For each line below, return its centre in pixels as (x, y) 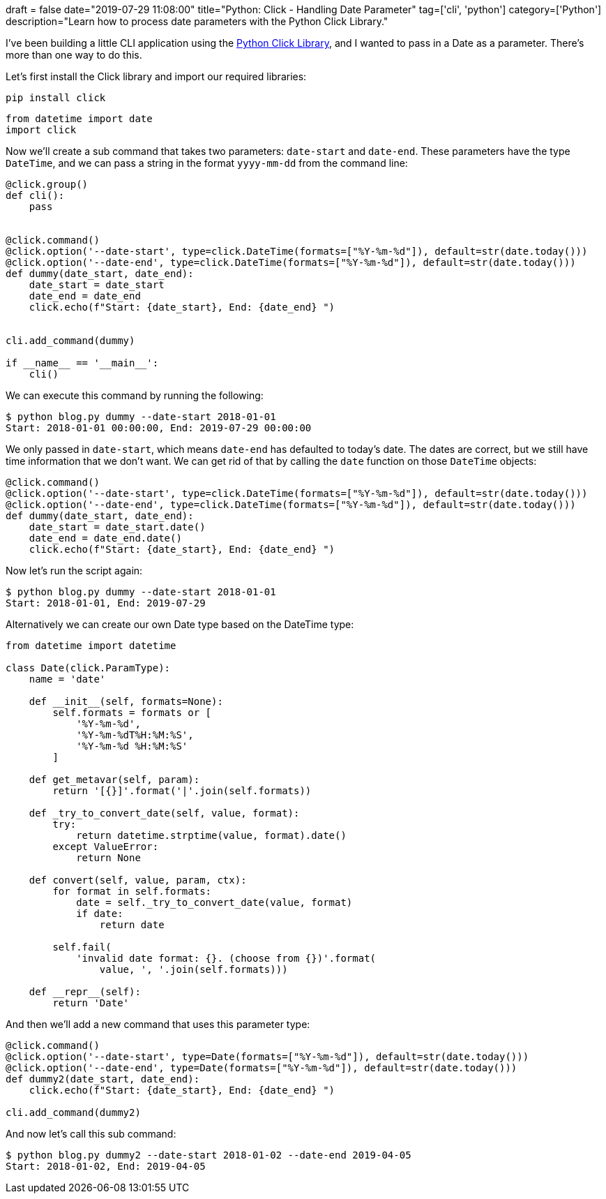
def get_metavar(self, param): (114, 780)
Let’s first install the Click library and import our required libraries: (156, 76)
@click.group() (47, 184)
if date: (100, 914)
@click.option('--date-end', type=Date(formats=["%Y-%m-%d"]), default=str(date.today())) (262, 1068)
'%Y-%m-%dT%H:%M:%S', (135, 735)
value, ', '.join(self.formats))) (194, 969)
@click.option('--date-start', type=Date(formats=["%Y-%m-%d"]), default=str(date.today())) (267, 1057)
